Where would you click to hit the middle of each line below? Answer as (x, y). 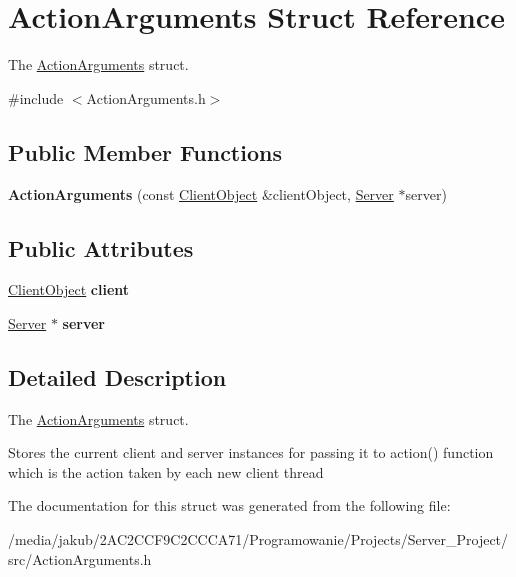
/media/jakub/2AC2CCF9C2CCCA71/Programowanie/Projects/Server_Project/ (258, 539)
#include (36, 97)
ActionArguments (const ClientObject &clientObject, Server (201, 193)
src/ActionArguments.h (80, 558)
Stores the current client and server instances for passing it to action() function (251, 452)
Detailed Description (117, 376)
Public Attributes (101, 247)
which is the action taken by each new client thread (166, 471)
